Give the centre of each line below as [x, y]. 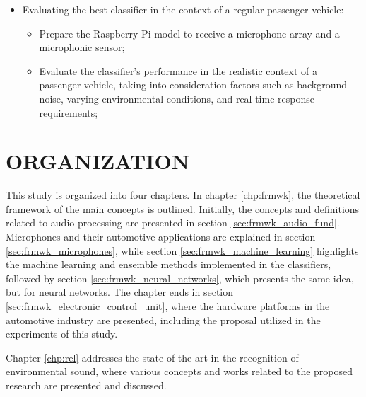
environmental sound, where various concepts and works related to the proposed [179, 371]
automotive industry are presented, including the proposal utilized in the [163, 320]
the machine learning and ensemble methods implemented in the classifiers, [169, 264]
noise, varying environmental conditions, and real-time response [177, 98]
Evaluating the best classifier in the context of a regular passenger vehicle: [183, 9]
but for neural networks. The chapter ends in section [119, 292]
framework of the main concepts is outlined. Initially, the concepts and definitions [183, 208]
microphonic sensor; [82, 47]
